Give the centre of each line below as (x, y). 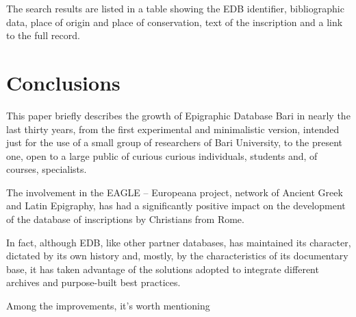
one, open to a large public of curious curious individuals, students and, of (162, 155)
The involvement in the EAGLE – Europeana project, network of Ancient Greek (175, 192)
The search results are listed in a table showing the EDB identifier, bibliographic (175, 8)
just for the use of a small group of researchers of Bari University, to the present (175, 142)
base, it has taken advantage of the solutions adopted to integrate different (163, 269)
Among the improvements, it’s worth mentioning (108, 306)
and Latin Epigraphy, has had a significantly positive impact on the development (176, 206)
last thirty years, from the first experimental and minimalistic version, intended (173, 129)
